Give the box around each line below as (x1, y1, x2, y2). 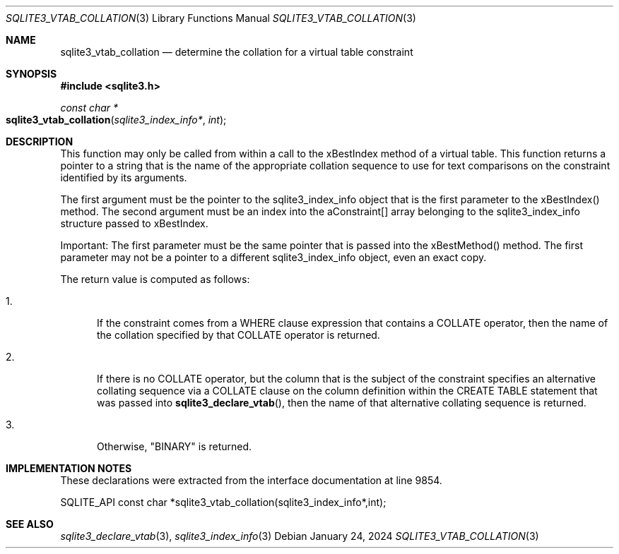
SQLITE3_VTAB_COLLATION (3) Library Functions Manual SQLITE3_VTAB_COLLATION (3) (6, 12, 416, 24)
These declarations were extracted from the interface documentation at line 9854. (60, 474, 442, 486)
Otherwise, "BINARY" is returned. (97, 440, 252, 452)
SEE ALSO (6, 518, 54, 530)
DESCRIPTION (6, 136, 73, 147)
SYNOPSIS (6, 68, 57, 80)
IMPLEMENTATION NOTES (6, 462, 132, 474)
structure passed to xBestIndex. (60, 217, 208, 229)
